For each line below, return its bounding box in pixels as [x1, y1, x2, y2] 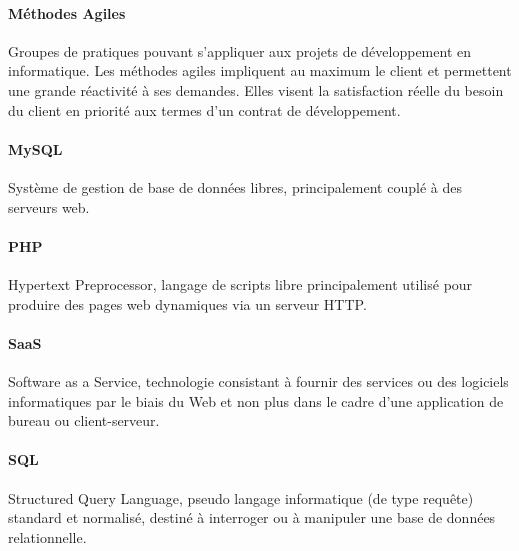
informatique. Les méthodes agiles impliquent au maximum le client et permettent [8, 60, 512, 81]
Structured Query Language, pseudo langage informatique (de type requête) [8, 487, 474, 508]
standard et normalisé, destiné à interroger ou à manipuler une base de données [8, 507, 496, 528]
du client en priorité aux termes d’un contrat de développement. [8, 99, 401, 120]
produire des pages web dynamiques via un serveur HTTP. [8, 293, 367, 314]
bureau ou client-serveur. [8, 410, 160, 431]
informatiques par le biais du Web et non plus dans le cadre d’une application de [8, 390, 504, 411]
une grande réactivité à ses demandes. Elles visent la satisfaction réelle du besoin [8, 79, 504, 100]
